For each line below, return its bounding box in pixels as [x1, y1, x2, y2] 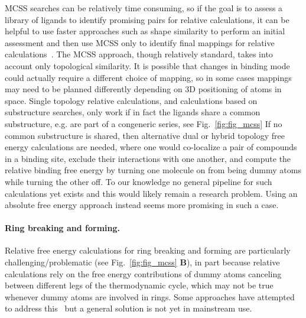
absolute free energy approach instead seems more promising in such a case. [5, 199, 279, 211]
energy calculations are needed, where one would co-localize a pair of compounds [5, 141, 297, 153]
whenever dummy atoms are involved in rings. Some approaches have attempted [5, 290, 295, 303]
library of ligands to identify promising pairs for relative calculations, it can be [5, 13, 289, 25]
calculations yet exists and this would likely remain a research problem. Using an [5, 187, 298, 199]
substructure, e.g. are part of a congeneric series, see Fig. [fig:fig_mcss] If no [5, 117, 282, 129]
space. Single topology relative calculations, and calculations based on [5, 94, 258, 106]
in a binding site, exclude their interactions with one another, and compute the [5, 152, 291, 164]
